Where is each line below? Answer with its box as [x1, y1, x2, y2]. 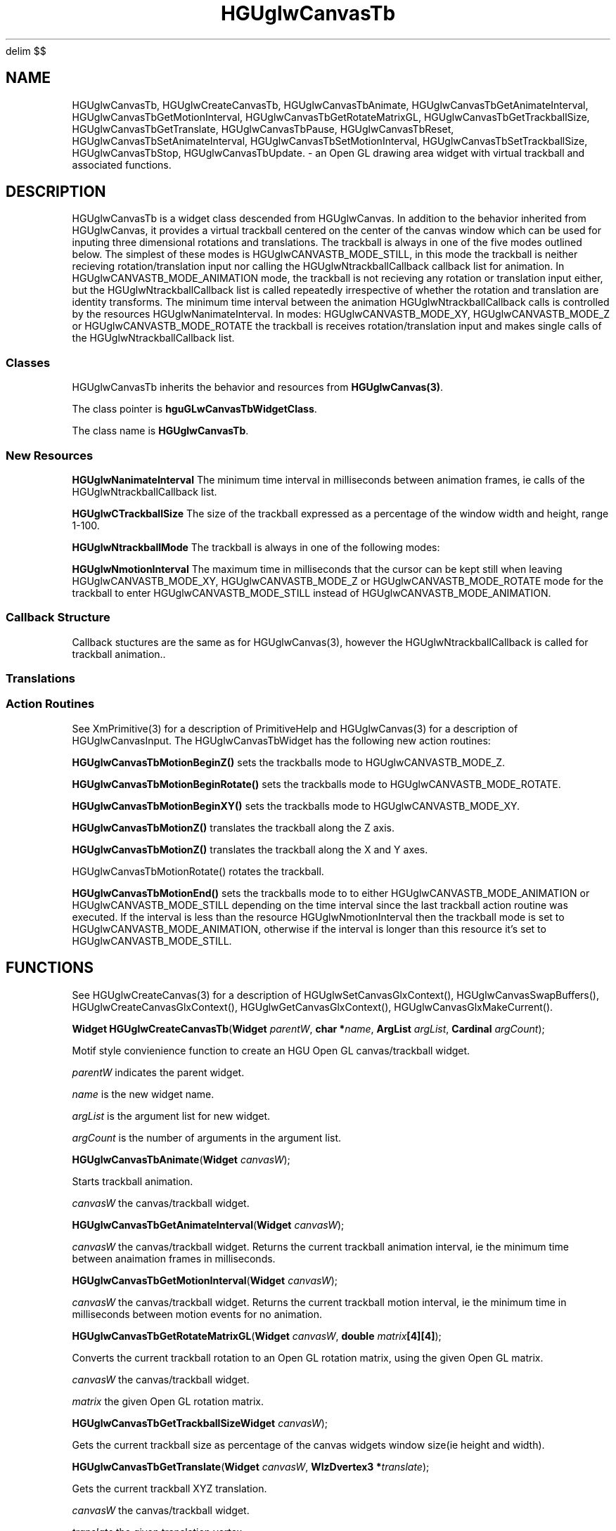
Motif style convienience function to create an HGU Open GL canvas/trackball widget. [72, 1044, 470, 1057]
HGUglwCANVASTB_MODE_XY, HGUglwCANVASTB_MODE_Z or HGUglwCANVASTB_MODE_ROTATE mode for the [72, 574, 604, 587]
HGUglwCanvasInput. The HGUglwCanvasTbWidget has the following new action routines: [72, 734, 491, 747]
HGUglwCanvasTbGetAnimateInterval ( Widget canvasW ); [72, 1218, 345, 1231]
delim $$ [6, 44, 46, 57]
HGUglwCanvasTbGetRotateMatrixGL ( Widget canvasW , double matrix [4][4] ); [72, 1329, 442, 1342]
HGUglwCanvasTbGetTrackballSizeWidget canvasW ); [72, 1416, 328, 1429]
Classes [6, 355, 51, 370]
